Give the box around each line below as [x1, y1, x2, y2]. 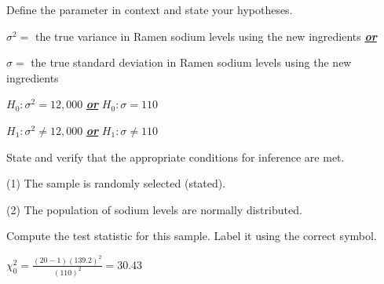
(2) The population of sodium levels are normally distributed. [6, 201, 302, 217]
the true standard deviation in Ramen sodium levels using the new [31, 54, 352, 71]
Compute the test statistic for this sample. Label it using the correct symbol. [6, 228, 377, 244]
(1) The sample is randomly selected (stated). [6, 175, 226, 191]
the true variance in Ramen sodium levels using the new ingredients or [35, 27, 377, 44]
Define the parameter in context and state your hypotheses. [6, 2, 293, 17]
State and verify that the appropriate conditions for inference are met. [6, 148, 345, 165]
